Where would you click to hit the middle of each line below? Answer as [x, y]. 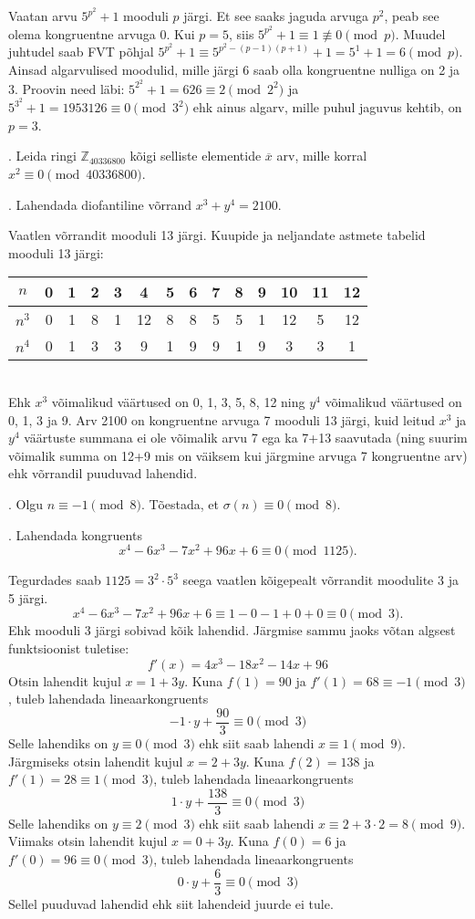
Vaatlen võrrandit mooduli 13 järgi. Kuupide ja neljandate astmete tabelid [217, 235]
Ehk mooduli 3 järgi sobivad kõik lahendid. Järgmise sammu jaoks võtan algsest [232, 630]
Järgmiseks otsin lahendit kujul [96, 761]
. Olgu [26, 503]
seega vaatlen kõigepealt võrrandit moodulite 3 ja [320, 580]
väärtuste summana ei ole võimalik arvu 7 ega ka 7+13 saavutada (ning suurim [246, 438]
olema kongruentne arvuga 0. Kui [102, 33]
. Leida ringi [42, 156]
